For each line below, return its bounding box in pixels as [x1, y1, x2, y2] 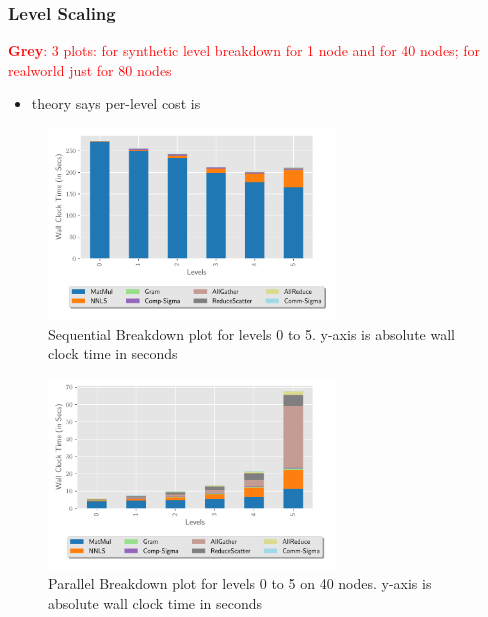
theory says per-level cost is [31, 93, 201, 114]
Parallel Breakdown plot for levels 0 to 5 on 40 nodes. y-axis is [48, 573, 432, 594]
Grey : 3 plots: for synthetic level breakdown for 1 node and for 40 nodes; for [8, 40, 480, 61]
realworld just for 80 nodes [8, 59, 172, 80]
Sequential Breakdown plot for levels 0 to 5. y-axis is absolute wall [48, 323, 455, 344]
